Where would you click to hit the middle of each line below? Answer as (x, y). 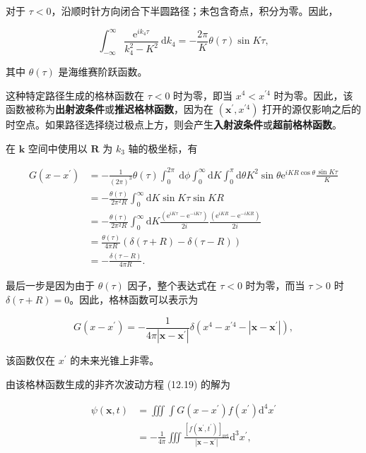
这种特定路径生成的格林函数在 (75, 95)
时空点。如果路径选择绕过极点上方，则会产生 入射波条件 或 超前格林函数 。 (174, 125)
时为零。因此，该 (313, 95)
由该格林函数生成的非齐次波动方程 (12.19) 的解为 (118, 384)
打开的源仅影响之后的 (312, 109)
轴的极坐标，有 (163, 148)
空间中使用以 (58, 148)
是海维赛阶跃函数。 (103, 71)
